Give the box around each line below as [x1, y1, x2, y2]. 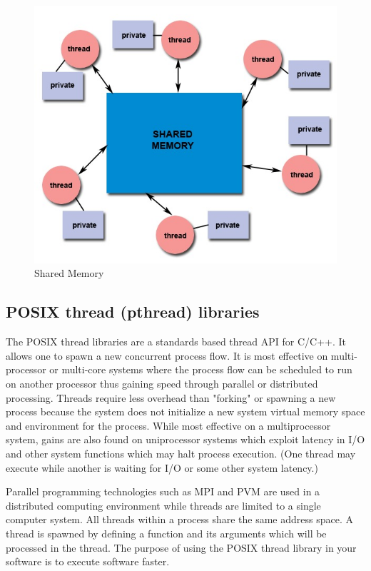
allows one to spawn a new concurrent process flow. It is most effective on [6, 348, 328, 363]
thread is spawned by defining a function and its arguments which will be [6, 525, 327, 540]
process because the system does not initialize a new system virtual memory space [6, 404, 365, 419]
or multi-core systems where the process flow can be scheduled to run [49, 362, 352, 377]
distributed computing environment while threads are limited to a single [6, 497, 321, 512]
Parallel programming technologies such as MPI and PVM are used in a [6, 484, 320, 499]
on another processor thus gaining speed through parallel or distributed [6, 375, 318, 390]
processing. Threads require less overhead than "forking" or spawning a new [6, 390, 336, 405]
